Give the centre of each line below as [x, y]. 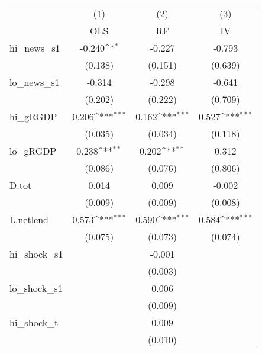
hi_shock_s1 [36, 254]
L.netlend [29, 219]
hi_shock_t [34, 322]
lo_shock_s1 [36, 288]
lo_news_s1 [35, 82]
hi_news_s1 [35, 48]
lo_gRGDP [33, 151]
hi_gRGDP [33, 116]
